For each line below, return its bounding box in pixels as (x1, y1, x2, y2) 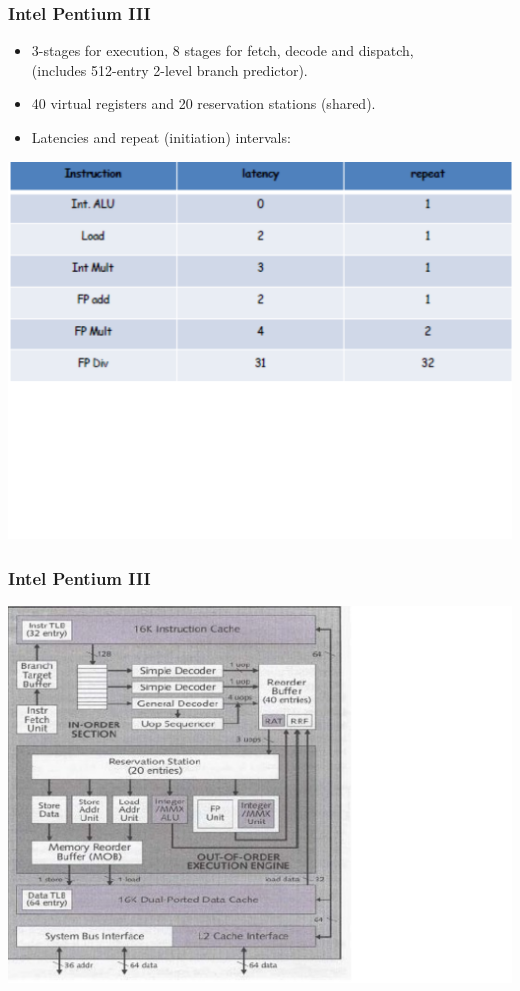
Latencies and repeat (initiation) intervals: (31, 127, 291, 147)
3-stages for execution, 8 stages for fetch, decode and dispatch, (31, 40, 414, 61)
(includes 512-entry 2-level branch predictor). (31, 59, 308, 80)
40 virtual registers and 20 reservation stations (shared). (31, 93, 376, 114)
